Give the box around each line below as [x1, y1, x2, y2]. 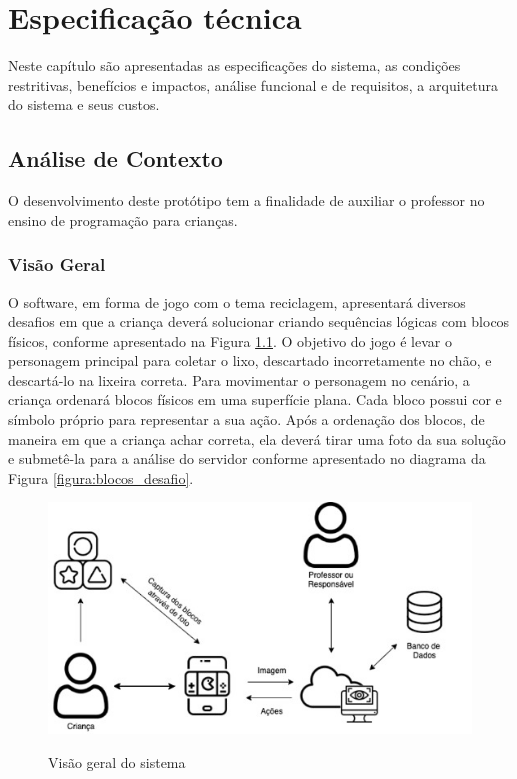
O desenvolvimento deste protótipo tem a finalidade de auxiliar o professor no [8, 190, 485, 211]
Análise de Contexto [8, 143, 223, 174]
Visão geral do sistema [48, 751, 186, 772]
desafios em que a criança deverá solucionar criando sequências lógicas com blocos [8, 311, 510, 332]
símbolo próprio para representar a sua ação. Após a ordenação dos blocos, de [8, 409, 485, 430]
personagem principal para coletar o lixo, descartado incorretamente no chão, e [8, 350, 492, 371]
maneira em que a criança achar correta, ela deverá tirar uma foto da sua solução [8, 428, 506, 449]
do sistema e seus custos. [8, 94, 160, 115]
